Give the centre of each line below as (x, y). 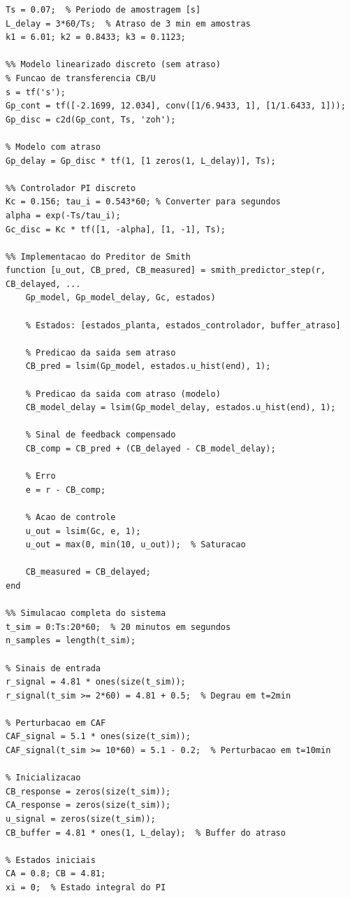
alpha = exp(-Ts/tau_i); (63, 215)
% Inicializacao (43, 778)
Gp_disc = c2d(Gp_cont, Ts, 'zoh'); (91, 119)
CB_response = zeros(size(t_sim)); (88, 791)
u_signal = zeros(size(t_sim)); (81, 819)
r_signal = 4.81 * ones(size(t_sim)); (96, 682)
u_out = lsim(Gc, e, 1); (83, 531)
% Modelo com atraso (53, 147)
